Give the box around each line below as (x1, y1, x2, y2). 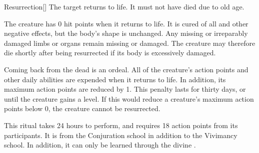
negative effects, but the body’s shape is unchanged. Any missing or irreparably (4, 28, 248, 38)
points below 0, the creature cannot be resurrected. (4, 103, 160, 114)
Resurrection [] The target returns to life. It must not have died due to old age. (4, 1, 244, 11)
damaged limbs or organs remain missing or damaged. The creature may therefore (4, 37, 255, 48)
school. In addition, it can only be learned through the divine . (4, 140, 196, 150)
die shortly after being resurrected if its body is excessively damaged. (4, 47, 216, 58)
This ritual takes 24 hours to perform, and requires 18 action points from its (4, 120, 238, 130)
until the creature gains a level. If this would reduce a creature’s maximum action (4, 93, 254, 104)
